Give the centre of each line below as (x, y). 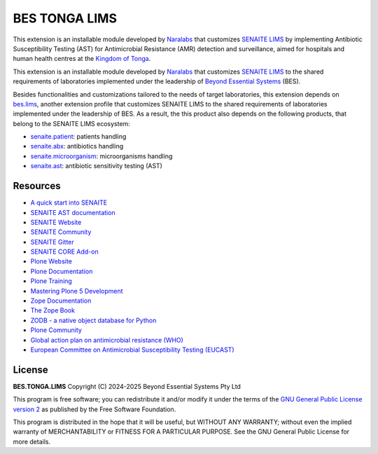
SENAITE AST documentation (73, 212)
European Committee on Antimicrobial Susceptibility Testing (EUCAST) (132, 350)
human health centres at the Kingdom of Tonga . (82, 59)
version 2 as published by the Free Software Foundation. (94, 409)
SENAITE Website (56, 222)
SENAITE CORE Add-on (64, 252)
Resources (37, 186)
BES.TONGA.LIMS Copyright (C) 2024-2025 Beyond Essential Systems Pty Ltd (127, 386)
